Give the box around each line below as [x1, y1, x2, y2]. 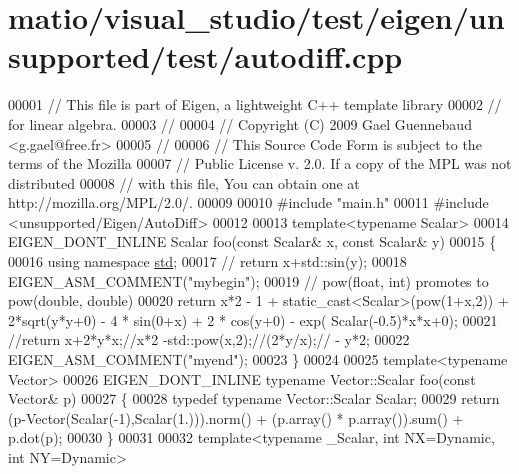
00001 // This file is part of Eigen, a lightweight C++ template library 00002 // [8, 94, 502, 115]
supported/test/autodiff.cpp [8, 36, 403, 77]
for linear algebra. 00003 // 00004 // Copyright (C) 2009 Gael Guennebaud [8, 113, 472, 134]
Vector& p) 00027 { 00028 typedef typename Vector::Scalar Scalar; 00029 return [8, 388, 500, 409]
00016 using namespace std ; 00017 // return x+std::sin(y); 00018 [8, 251, 407, 272]
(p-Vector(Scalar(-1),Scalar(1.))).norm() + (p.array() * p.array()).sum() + [8, 407, 464, 428]
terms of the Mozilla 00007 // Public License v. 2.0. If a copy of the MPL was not [8, 153, 512, 174]
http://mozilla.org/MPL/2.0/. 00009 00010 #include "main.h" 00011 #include [8, 192, 489, 213]
